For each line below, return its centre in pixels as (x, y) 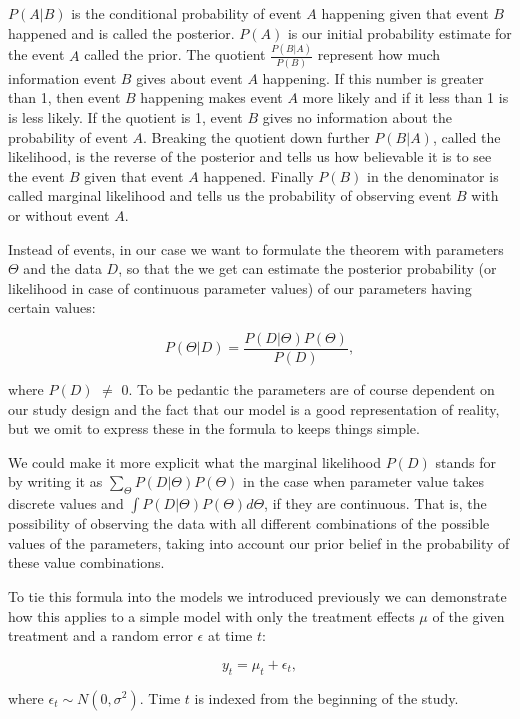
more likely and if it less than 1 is (405, 97)
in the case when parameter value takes (364, 481)
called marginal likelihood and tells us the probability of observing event (230, 195)
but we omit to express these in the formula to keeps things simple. (214, 428)
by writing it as (55, 481)
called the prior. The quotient (175, 54)
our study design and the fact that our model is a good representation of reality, (254, 408)
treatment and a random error (100, 635)
